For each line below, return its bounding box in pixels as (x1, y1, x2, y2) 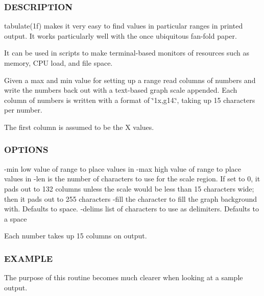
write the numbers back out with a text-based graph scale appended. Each (4, 85, 237, 95)
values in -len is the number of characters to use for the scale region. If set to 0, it (4, 173, 260, 184)
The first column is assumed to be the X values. (4, 121, 154, 132)
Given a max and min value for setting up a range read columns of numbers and (4, 74, 256, 85)
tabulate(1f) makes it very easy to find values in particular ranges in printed (4, 20, 243, 31)
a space (4, 213, 27, 224)
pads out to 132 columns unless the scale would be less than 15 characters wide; (4, 183, 254, 194)
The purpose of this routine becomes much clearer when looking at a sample (4, 272, 243, 283)
